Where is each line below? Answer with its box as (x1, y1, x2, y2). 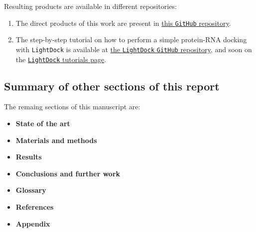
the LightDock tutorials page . (15, 54, 107, 64)
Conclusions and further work (15, 168, 121, 178)
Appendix (15, 218, 50, 229)
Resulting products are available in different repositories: (4, 1, 177, 11)
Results (15, 152, 42, 162)
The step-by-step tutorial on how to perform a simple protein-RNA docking (15, 34, 247, 45)
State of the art (15, 118, 70, 128)
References (15, 201, 54, 212)
